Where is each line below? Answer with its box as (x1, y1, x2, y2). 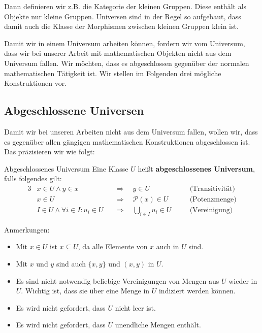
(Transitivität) (189, 185, 235, 192)
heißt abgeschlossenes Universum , (138, 163, 255, 174)
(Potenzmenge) (189, 195, 237, 203)
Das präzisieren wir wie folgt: (4, 146, 95, 157)
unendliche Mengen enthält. (115, 319, 201, 330)
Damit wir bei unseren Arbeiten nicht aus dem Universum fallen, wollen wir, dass (4, 126, 258, 137)
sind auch (56, 258, 86, 269)
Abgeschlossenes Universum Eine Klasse (4, 163, 128, 174)
